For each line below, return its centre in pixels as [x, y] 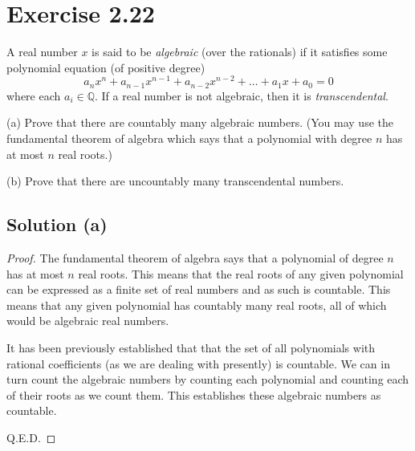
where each [34, 95]
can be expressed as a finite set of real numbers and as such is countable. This [199, 289]
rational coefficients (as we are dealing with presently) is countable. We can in [198, 363]
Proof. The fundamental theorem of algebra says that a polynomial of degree [195, 258]
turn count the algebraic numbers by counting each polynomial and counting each [208, 379]
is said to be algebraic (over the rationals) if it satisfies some [240, 52]
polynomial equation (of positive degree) [106, 67]
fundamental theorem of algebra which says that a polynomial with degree [189, 138]
